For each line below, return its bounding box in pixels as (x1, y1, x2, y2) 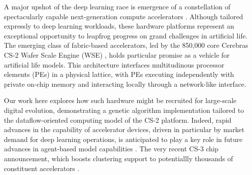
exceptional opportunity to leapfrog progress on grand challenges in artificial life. (4, 30, 248, 40)
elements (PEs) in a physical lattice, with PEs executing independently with (4, 69, 234, 79)
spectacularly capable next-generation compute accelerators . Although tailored (4, 11, 243, 21)
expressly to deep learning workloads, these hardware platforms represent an (4, 21, 234, 31)
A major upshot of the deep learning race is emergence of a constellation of (4, 1, 231, 11)
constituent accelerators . (4, 163, 80, 173)
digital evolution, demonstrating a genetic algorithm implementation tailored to (4, 105, 244, 115)
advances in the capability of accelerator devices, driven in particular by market (4, 124, 245, 135)
